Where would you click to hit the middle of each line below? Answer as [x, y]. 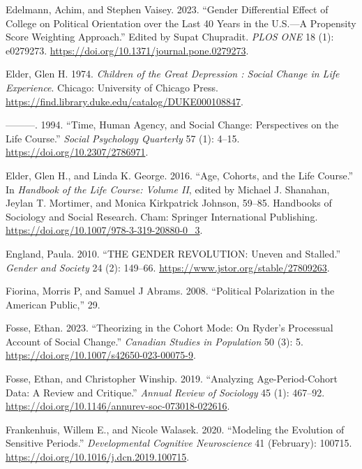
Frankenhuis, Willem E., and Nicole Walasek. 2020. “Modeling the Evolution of [175, 429]
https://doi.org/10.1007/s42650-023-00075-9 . [101, 355]
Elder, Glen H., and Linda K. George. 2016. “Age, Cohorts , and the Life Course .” [180, 175]
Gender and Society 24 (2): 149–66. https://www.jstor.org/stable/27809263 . [168, 267]
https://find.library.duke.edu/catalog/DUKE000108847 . [125, 101]
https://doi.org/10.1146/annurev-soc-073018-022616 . [118, 406]
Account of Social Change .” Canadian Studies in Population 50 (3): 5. [155, 341]
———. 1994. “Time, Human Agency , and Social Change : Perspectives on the [172, 125]
